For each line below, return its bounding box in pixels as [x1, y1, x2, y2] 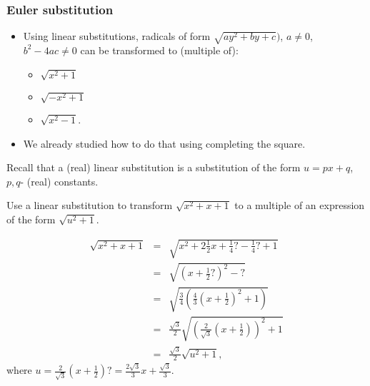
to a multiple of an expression [234, 198, 365, 213]
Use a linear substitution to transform [6, 198, 173, 213]
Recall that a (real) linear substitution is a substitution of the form [6, 160, 301, 175]
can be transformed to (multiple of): [80, 42, 239, 57]
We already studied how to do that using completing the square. [23, 136, 306, 151]
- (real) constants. [20, 173, 99, 188]
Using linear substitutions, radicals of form [23, 29, 211, 44]
